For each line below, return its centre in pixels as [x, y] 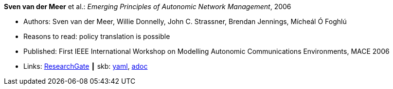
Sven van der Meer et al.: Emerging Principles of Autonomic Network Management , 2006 [148, 6]
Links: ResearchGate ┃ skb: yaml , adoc [86, 66]
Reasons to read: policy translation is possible [97, 36]
